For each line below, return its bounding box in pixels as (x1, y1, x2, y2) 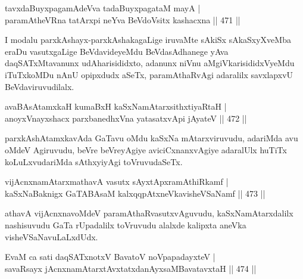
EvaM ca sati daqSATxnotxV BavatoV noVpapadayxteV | (5, 250, 215, 263)
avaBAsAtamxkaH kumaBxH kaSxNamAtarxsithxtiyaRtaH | (5, 100, 227, 113)
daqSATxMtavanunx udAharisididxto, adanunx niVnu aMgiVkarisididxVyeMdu (5, 57, 295, 69)
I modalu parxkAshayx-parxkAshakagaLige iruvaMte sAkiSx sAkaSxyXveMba (5, 33, 291, 46)
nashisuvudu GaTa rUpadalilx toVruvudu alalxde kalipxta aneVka (5, 218, 246, 231)
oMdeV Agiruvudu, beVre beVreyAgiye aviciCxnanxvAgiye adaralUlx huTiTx (5, 143, 287, 156)
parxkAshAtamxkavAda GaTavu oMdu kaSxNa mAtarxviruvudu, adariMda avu (5, 132, 298, 144)
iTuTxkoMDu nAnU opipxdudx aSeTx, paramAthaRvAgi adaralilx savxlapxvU (5, 68, 293, 80)
